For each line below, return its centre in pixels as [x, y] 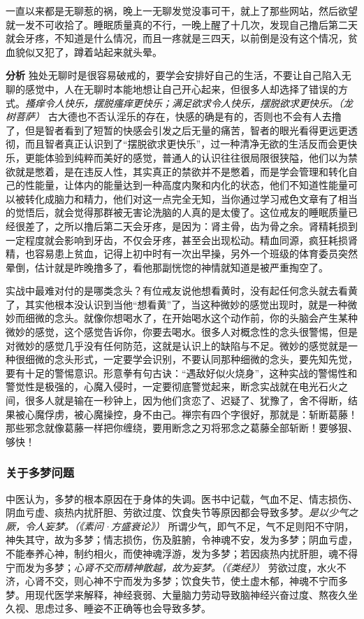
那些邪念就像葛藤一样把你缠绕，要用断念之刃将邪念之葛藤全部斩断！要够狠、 [182, 428]
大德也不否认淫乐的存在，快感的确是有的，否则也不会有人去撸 [199, 116]
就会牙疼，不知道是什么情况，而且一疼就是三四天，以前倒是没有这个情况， [177, 38]
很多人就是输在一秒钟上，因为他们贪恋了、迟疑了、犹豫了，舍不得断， [186, 400]
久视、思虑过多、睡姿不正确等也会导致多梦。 [108, 608]
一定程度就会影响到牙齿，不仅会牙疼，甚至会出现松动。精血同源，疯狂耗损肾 [182, 240]
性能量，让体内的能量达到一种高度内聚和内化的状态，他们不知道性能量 [186, 185]
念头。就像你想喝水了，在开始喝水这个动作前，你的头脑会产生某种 [206, 318]
